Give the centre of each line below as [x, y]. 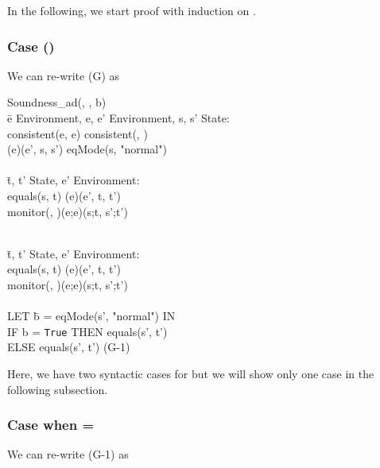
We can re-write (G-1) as [68, 454]
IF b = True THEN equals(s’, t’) [87, 331]
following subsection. [58, 389]
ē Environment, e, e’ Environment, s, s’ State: [118, 118]
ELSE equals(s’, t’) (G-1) [69, 347]
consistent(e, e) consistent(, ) [78, 133]
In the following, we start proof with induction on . [132, 10]
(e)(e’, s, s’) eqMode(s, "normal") [87, 149]
